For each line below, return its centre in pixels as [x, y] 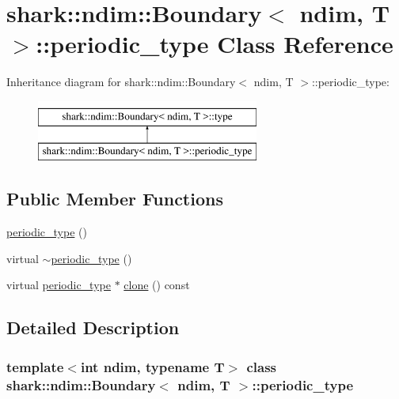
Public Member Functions [115, 199]
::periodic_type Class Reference [215, 44]
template [35, 366]
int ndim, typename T [152, 366]
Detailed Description [93, 327]
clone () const [157, 285]
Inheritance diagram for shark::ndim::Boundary [121, 82]
